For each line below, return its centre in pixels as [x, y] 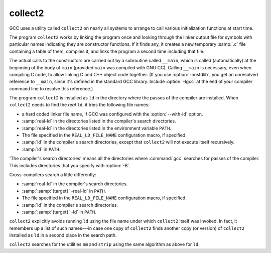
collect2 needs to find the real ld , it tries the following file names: [80, 105]
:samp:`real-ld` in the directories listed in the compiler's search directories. [99, 121]
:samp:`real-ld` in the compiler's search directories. [75, 184]
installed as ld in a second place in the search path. [63, 235]
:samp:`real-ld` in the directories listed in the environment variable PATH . [97, 128]
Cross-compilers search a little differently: [53, 174]
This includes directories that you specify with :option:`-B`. [70, 165]
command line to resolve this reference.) [51, 88]
